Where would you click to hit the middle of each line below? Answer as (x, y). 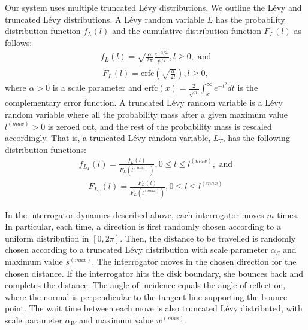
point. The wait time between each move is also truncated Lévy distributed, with (154, 308)
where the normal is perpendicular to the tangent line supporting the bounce (146, 296)
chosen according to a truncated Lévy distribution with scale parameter (136, 250)
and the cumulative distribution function (186, 31)
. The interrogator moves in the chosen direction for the (194, 261)
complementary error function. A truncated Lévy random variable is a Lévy (144, 103)
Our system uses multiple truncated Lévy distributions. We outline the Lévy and (153, 7)
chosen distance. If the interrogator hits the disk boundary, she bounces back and (154, 273)
